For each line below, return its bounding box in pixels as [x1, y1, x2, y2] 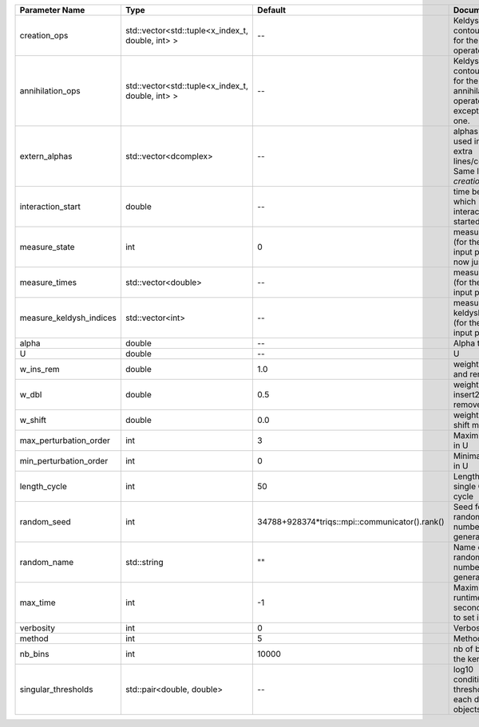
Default [256, 5, 287, 15]
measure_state [19, 242, 75, 252]
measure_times [19, 277, 77, 287]
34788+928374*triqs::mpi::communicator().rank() [256, 516, 445, 527]
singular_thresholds [19, 684, 93, 694]
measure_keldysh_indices [19, 312, 117, 323]
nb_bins [19, 649, 49, 659]
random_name [19, 557, 74, 567]
